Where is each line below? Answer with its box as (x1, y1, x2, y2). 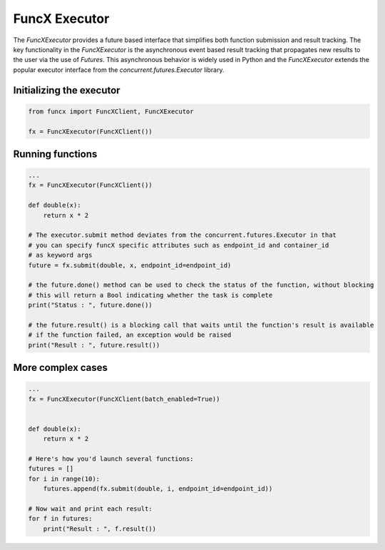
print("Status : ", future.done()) (28, 301, 153, 310)
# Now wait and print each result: (28, 505, 153, 513)
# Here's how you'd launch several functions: (28, 455, 194, 463)
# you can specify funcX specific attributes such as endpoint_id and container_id (28, 241, 329, 249)
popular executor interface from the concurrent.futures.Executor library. (13, 65, 225, 74)
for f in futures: (28, 514, 93, 523)
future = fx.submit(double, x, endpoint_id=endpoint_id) (28, 261, 232, 269)
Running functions (13, 148, 98, 160)
